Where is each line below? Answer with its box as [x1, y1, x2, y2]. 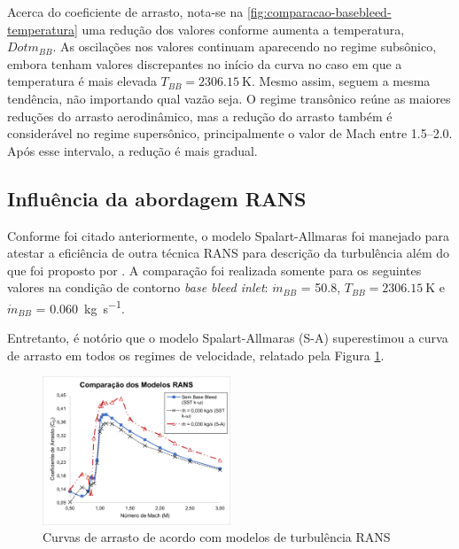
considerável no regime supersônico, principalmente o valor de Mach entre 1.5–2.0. [7, 124, 453, 143]
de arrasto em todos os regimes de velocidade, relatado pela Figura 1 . [7, 345, 385, 364]
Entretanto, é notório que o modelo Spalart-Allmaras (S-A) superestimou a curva [7, 329, 448, 347]
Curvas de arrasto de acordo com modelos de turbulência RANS [43, 528, 391, 546]
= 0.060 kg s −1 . [35, 296, 125, 317]
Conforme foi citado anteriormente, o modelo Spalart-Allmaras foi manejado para [7, 226, 449, 244]
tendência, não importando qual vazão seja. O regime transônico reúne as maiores [7, 89, 451, 107]
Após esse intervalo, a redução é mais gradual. [7, 141, 258, 159]
